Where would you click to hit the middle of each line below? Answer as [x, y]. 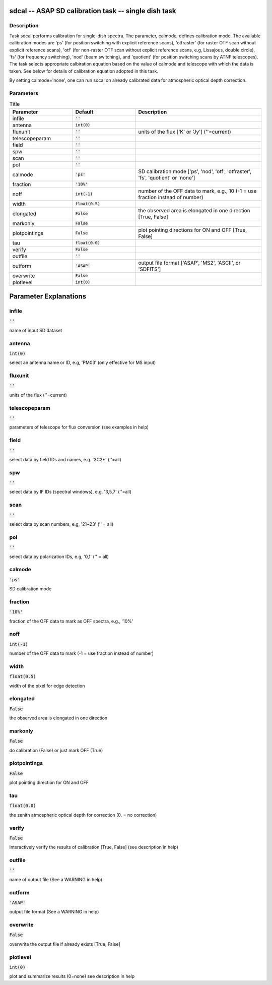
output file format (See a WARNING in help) [54, 912]
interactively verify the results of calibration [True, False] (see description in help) [94, 847]
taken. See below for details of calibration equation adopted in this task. [84, 71]
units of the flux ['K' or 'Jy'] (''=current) [185, 132]
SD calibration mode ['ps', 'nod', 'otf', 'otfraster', [195, 171]
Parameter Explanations [48, 297]
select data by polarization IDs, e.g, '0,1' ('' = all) [59, 557]
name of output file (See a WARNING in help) [56, 879]
